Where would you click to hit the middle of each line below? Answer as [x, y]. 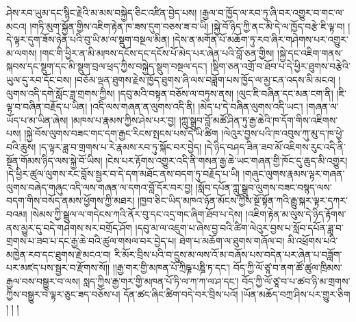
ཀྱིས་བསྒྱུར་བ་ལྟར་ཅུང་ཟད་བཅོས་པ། [63, 294]
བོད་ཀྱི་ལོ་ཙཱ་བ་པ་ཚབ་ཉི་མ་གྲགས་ [296, 281]
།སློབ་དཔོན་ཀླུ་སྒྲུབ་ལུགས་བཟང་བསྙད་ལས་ [264, 187]
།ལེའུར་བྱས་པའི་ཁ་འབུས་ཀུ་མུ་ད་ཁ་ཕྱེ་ [283, 133]
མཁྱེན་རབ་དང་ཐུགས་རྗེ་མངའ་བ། [59, 254]
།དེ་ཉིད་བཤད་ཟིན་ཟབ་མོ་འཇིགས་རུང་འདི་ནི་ [275, 146]
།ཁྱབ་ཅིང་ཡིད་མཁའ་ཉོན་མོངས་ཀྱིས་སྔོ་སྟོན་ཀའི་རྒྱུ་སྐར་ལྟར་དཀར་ [242, 200]
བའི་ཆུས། [21, 146]
